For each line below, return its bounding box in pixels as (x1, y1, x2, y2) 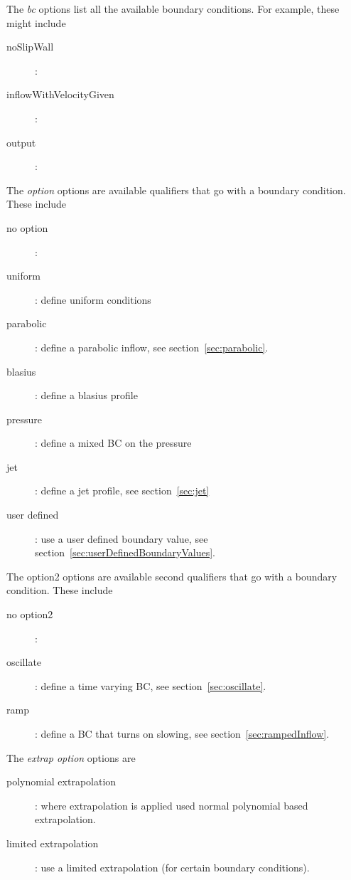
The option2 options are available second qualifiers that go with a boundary (6, 568, 337, 583)
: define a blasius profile (35, 388, 138, 403)
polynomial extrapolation (6, 774, 117, 789)
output (6, 134, 36, 149)
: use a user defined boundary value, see (35, 531, 208, 546)
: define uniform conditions (35, 292, 151, 307)
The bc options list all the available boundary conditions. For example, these (6, 1, 340, 16)
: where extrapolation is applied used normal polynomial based (35, 797, 308, 812)
